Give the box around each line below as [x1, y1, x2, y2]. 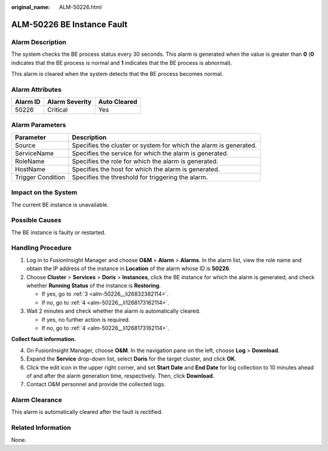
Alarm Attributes [11, 85, 62, 93]
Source [15, 141, 36, 149]
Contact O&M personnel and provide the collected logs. [26, 381, 166, 388]
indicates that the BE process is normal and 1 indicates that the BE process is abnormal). [11, 59, 233, 66]
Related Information [11, 424, 71, 432]
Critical [47, 106, 68, 114]
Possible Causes [11, 216, 62, 225]
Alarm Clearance [11, 396, 63, 404]
